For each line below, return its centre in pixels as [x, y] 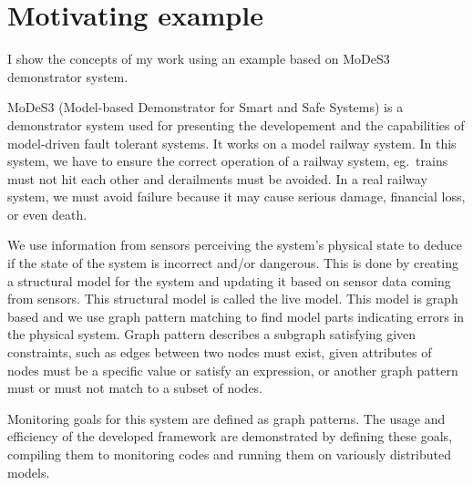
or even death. [47, 214]
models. [29, 472]
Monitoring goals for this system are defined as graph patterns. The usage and [226, 418]
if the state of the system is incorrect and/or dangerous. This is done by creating [233, 263]
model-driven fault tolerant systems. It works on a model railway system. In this [232, 143]
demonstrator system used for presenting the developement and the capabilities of [236, 124]
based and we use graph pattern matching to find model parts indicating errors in [236, 316]
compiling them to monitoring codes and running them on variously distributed [229, 454]
